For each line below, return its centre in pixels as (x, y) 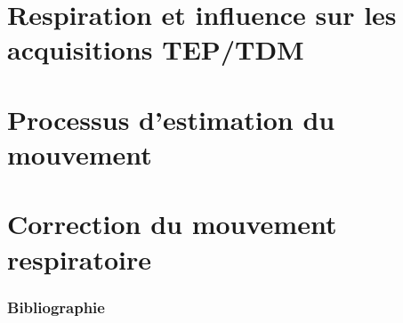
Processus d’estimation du (171, 119)
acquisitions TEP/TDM (156, 49)
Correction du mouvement (172, 224)
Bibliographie (56, 307)
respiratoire (80, 258)
